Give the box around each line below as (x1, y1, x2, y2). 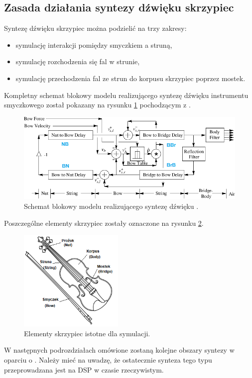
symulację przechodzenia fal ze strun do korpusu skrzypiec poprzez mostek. (15, 73, 246, 83)
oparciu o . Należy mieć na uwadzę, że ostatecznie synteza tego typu (4, 354, 212, 365)
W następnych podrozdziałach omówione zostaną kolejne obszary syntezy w (4, 345, 235, 355)
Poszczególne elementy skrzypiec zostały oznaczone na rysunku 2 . (4, 217, 204, 228)
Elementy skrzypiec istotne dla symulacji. (24, 328, 150, 338)
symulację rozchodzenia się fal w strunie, (15, 56, 140, 67)
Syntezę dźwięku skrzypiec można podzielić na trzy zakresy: (4, 23, 187, 33)
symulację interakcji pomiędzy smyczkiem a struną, (15, 39, 172, 50)
